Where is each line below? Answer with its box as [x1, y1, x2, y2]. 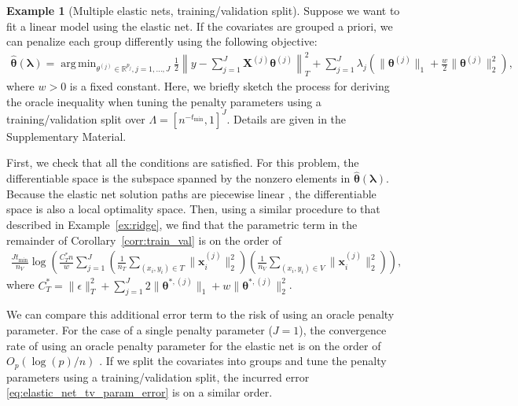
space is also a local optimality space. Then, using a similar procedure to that [6, 201, 380, 217]
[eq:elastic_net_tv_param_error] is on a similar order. [6, 384, 273, 400]
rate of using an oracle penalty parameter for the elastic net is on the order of [6, 337, 381, 353]
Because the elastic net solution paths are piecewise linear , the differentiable [6, 185, 377, 201]
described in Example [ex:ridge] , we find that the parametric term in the [6, 216, 358, 232]
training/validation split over [6, 110, 145, 127]
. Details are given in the [226, 110, 347, 127]
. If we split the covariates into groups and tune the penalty [99, 352, 387, 369]
